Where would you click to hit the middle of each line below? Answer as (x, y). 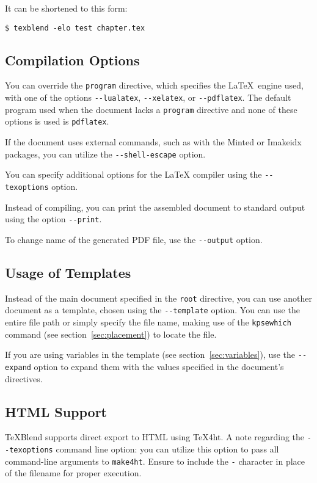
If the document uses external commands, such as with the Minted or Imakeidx (153, 142)
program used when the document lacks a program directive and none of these (151, 109)
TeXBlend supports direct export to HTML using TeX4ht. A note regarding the (155, 437)
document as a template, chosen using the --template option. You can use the (152, 310)
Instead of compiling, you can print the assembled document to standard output (155, 207)
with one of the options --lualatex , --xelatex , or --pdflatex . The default (148, 97)
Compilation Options (72, 60)
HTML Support (56, 411)
